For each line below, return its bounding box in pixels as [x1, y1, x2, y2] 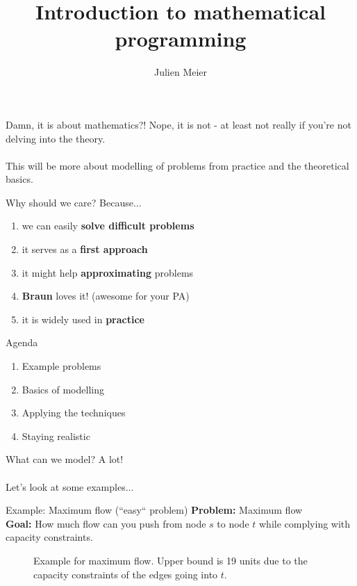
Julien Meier [153, 65, 208, 79]
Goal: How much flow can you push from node [6, 516, 206, 530]
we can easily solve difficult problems [22, 218, 194, 233]
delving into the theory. [6, 131, 106, 145]
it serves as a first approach [22, 242, 148, 257]
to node [217, 516, 249, 530]
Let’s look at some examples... [6, 479, 134, 494]
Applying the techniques [22, 405, 126, 420]
